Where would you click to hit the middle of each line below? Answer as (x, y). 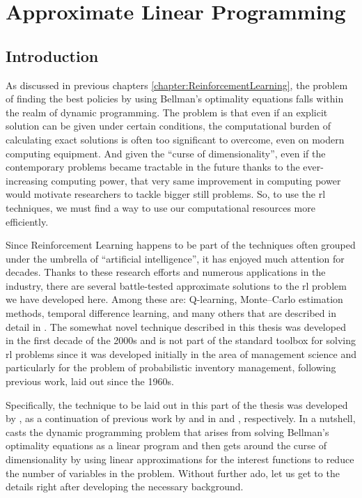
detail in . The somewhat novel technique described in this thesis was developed (176, 326)
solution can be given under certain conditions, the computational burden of (168, 126)
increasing (27, 180)
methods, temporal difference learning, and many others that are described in (171, 313)
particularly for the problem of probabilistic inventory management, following (171, 367)
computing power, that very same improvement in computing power (196, 180)
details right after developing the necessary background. (125, 487)
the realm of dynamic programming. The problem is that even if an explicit (167, 112)
